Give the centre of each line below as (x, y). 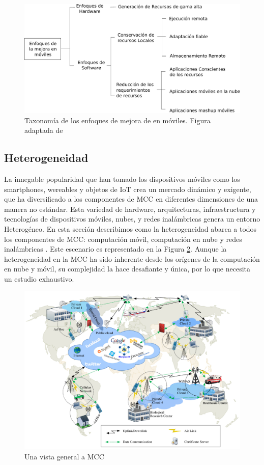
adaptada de (44, 130)
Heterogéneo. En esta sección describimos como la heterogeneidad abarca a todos (130, 229)
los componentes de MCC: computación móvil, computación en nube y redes (123, 239)
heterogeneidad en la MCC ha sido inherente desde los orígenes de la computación (132, 258)
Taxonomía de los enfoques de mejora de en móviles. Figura (118, 120)
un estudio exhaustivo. (39, 278)
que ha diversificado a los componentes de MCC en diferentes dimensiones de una (131, 199)
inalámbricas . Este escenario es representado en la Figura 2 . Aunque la (115, 249)
